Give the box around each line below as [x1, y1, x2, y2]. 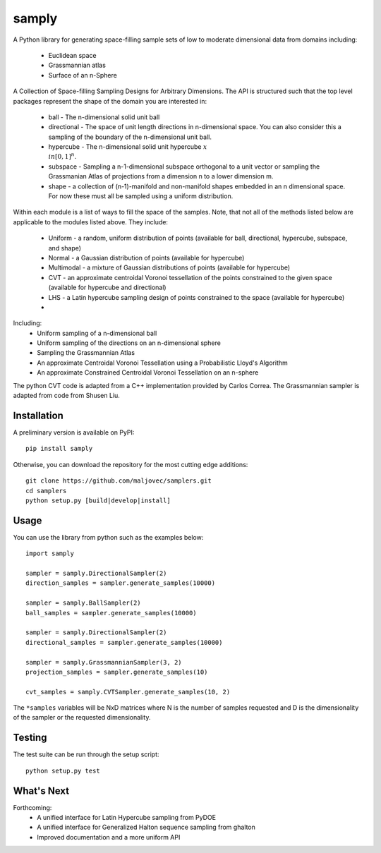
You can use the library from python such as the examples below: [13, 533, 204, 541]
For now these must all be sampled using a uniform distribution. [48, 192, 234, 200]
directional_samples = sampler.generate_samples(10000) [25, 639, 223, 646]
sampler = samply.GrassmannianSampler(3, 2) [25, 658, 183, 666]
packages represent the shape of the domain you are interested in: [13, 97, 207, 105]
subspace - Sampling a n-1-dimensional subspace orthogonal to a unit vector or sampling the [48, 162, 320, 171]
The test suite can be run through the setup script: [13, 750, 159, 758]
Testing [13, 732, 47, 744]
